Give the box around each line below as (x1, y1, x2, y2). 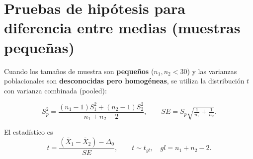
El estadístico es (4, 127, 53, 137)
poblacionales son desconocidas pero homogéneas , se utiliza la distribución (4, 76, 245, 86)
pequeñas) (4, 37, 75, 57)
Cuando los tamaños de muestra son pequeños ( (4, 66, 154, 76)
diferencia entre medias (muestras (4, 17, 241, 38)
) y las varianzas (187, 66, 237, 76)
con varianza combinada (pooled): (4, 85, 107, 95)
